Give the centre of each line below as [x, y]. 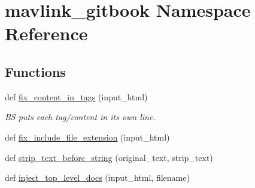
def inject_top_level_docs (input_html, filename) [97, 177]
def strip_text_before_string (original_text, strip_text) [109, 157]
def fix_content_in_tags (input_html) [76, 96]
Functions [35, 71]
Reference [46, 33]
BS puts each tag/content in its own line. [80, 117]
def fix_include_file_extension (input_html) [87, 137]
